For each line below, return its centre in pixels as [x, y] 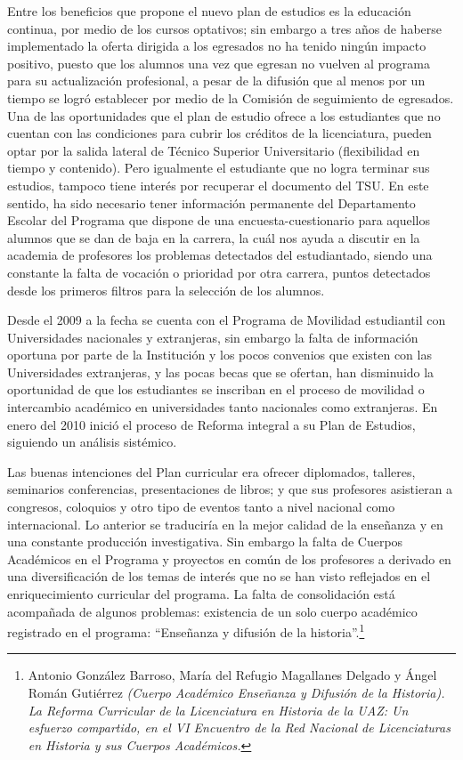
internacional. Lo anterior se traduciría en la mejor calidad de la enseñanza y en [225, 524]
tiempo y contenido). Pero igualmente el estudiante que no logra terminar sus [219, 168]
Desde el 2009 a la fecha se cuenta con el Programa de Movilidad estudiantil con [227, 320]
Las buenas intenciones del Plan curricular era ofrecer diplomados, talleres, [211, 471]
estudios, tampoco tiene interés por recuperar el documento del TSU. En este [218, 185]
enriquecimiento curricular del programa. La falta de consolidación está [201, 594]
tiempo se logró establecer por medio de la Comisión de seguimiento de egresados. [231, 97]
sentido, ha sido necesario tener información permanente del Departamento [211, 202]
